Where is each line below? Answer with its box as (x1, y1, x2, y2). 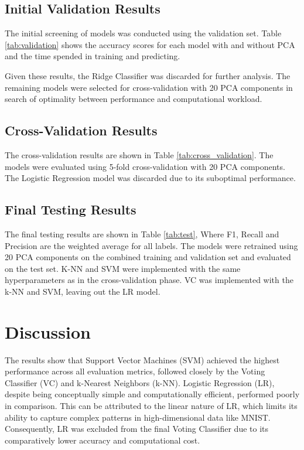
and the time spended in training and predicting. (5, 50, 180, 62)
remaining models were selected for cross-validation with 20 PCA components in (5, 81, 293, 93)
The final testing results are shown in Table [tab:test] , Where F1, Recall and (5, 227, 279, 240)
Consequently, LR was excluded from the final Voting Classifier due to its (5, 422, 269, 435)
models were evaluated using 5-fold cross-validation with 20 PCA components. (5, 160, 285, 172)
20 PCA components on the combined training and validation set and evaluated (5, 251, 291, 263)
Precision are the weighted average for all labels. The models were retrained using (5, 239, 298, 251)
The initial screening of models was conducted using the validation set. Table (5, 27, 282, 39)
